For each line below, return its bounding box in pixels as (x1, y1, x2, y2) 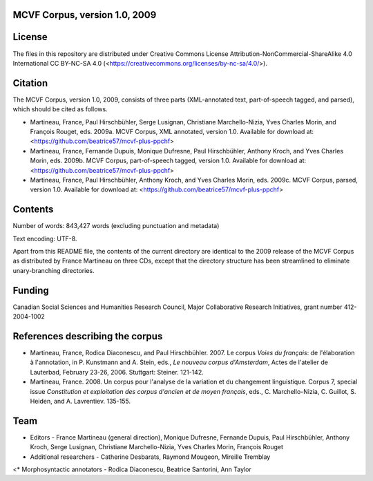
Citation (12, 77, 48, 89)
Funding (12, 284, 50, 296)
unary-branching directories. (12, 266, 95, 274)
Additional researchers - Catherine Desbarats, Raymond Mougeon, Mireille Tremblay (30, 453, 271, 461)
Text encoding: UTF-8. (12, 234, 77, 243)
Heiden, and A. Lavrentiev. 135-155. (30, 397, 131, 405)
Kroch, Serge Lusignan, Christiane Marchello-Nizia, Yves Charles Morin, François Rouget (30, 443, 283, 451)
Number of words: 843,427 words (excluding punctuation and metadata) (12, 222, 220, 230)
